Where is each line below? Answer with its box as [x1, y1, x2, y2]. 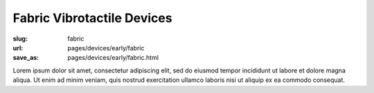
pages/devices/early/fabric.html [67, 54, 159, 62]
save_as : [12, 54, 39, 62]
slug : [12, 34, 28, 43]
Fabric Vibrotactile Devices [12, 10, 172, 25]
